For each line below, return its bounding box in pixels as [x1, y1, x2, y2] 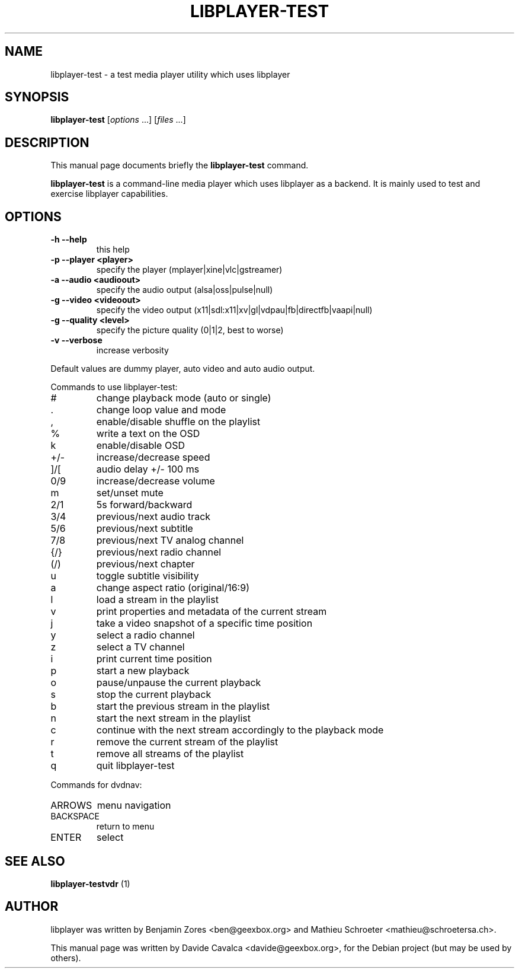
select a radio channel [96, 629, 195, 642]
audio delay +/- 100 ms [96, 463, 200, 476]
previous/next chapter [96, 558, 195, 570]
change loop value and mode [96, 404, 226, 416]
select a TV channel [96, 641, 185, 653]
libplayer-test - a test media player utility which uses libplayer [50, 69, 290, 79]
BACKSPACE [50, 811, 100, 822]
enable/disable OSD [96, 439, 185, 452]
